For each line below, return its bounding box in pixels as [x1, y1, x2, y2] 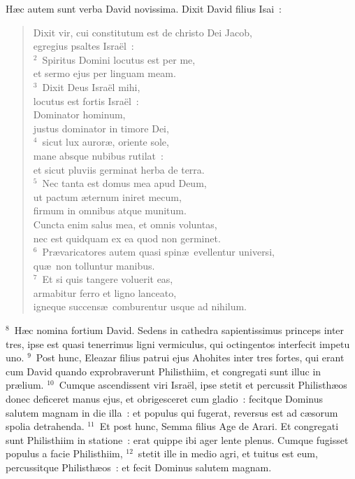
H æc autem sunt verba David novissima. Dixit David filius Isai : [6, 1, 282, 15]
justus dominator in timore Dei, [33, 120, 169, 135]
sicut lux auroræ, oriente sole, [42, 134, 169, 149]
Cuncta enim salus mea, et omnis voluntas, [33, 216, 217, 231]
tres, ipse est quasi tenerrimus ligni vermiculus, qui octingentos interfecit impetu [6, 336, 350, 351]
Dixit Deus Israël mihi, [42, 79, 140, 94]
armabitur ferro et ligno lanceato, [33, 285, 177, 300]
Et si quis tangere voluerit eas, [42, 272, 173, 286]
